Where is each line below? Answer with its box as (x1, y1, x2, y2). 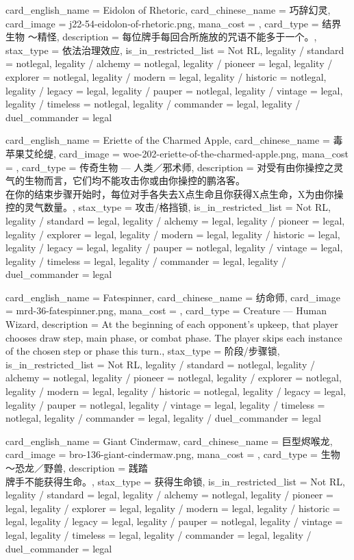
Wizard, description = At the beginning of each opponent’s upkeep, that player (5, 317, 339, 331)
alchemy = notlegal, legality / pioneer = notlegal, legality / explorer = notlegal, (5, 370, 342, 385)
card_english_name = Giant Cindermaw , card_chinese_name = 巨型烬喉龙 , (5, 433, 333, 448)
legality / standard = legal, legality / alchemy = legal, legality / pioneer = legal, (5, 213, 345, 227)
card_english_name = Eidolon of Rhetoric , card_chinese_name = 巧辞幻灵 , (5, 3, 331, 16)
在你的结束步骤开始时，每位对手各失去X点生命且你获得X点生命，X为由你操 (5, 186, 344, 201)
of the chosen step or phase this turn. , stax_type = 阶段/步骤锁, (5, 344, 280, 358)
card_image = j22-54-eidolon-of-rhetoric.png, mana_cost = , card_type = (5, 16, 319, 30)
